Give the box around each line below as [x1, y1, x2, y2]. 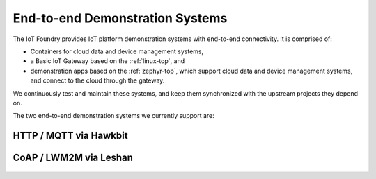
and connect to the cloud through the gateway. [30, 76, 165, 85]
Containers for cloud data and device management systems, [30, 47, 204, 56]
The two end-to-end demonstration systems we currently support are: [13, 112, 215, 120]
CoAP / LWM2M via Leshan [13, 152, 134, 164]
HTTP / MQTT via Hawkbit [13, 130, 128, 142]
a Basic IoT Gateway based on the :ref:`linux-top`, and [30, 57, 185, 65]
